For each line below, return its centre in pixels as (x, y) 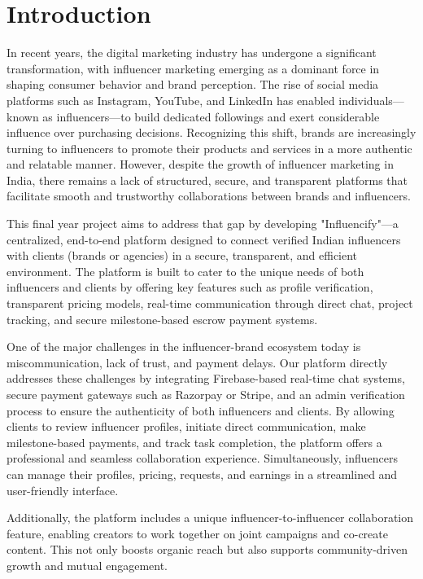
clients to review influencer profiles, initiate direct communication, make (186, 426)
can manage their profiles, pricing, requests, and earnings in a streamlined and (202, 474)
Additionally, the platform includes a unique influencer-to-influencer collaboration (210, 518)
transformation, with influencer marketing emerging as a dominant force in (193, 68)
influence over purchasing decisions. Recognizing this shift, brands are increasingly (211, 132)
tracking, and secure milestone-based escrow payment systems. (162, 319)
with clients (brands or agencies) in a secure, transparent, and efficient (182, 255)
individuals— (371, 100)
